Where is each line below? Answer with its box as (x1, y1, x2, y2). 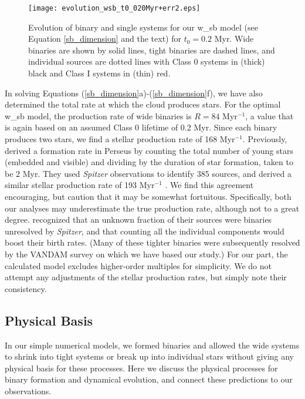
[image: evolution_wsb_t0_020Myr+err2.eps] (28, 4, 201, 12)
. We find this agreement (165, 179, 254, 191)
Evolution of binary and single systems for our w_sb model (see (28, 21, 258, 33)
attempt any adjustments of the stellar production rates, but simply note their (5, 271, 287, 283)
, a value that (245, 109, 294, 122)
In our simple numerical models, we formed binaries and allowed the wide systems (5, 338, 300, 351)
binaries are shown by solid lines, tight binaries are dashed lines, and (28, 43, 275, 56)
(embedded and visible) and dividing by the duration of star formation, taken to (5, 156, 293, 168)
